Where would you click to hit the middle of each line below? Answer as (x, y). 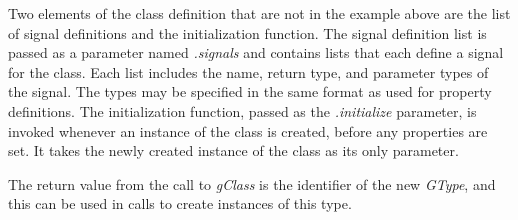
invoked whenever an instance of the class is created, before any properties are (248, 130)
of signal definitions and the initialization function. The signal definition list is (247, 32)
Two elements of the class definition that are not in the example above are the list (259, 13)
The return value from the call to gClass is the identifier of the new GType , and (252, 183)
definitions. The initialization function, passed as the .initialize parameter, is (242, 110)
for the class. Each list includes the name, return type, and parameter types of (248, 71)
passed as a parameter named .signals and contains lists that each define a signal (256, 52)
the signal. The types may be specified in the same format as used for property (250, 91)
